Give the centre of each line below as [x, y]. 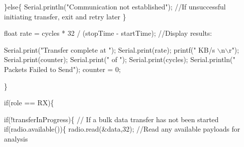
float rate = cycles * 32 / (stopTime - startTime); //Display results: [108, 33]
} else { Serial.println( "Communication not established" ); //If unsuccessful [115, 6]
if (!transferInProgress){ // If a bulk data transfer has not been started [111, 119]
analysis [16, 138]
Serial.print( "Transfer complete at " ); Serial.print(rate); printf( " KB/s [110, 49]
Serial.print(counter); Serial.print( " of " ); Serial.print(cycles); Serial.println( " [120, 59]
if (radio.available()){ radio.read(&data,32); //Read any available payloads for [122, 129]
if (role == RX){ [29, 103]
